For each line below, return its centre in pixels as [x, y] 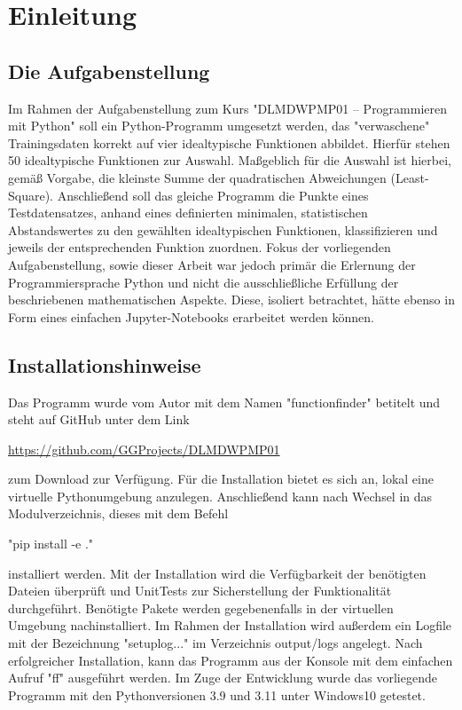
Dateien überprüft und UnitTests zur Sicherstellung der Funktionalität [200, 591]
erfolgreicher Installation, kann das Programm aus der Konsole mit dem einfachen [231, 660]
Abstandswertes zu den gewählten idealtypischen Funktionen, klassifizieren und [223, 229]
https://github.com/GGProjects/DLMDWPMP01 [144, 449]
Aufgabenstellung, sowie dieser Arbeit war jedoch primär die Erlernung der [212, 264]
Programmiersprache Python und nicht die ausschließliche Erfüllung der [204, 282]
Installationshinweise [105, 364]
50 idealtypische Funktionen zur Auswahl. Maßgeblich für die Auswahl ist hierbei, [230, 160]
